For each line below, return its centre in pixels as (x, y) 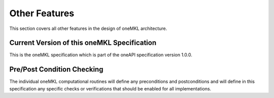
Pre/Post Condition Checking (56, 69)
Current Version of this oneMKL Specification (83, 43)
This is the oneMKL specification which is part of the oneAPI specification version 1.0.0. (101, 55)
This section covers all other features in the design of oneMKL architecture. (88, 28)
